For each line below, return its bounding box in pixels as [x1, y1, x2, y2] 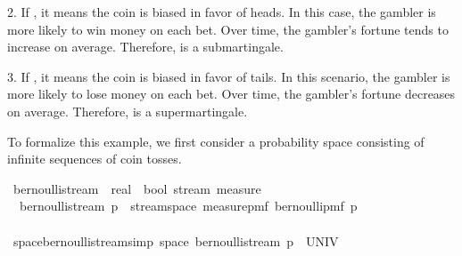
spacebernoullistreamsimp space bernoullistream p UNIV [12, 231, 339, 250]
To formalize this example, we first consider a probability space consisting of [7, 132, 425, 150]
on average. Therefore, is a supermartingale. [7, 101, 248, 120]
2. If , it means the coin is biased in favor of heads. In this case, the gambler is [7, 3, 436, 20]
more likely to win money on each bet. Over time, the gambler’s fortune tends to [7, 20, 449, 38]
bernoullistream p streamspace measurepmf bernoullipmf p [19, 196, 358, 215]
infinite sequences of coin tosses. [7, 149, 182, 168]
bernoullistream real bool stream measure [12, 179, 261, 197]
